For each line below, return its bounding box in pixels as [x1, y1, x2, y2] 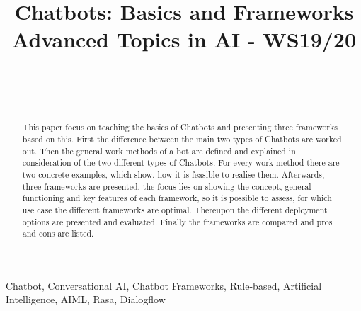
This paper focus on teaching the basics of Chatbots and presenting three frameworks [22, 121, 338, 133]
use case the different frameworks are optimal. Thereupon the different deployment [22, 203, 328, 215]
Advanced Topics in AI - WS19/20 [11, 25, 357, 54]
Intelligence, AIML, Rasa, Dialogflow [6, 292, 166, 307]
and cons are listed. [22, 227, 94, 239]
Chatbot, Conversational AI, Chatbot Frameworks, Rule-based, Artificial [6, 278, 322, 293]
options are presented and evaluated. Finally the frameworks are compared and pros [22, 215, 333, 227]
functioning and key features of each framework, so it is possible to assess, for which [22, 192, 332, 204]
